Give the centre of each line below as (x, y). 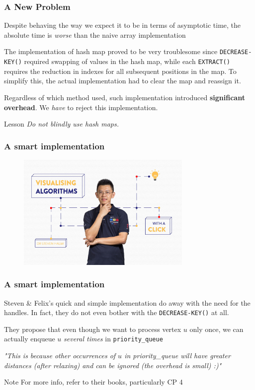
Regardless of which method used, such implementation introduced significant (125, 97)
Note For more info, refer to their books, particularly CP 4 (93, 382)
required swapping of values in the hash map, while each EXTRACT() (127, 61)
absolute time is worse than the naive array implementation (95, 34)
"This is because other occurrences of (60, 355)
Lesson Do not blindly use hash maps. (62, 124)
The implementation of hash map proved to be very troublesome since (111, 51)
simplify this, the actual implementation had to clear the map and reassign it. (123, 81)
